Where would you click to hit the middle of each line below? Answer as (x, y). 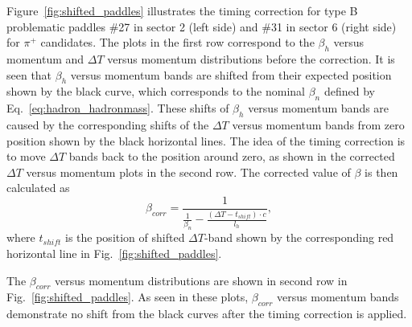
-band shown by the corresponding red (299, 237)
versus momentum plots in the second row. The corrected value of (188, 172)
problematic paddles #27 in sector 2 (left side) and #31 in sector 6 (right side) (202, 26)
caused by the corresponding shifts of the (108, 124)
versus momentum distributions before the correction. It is (251, 58)
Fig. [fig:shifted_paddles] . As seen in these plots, (128, 297)
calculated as (38, 188)
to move (26, 156)
